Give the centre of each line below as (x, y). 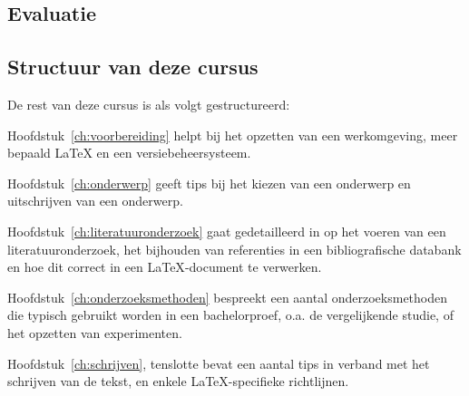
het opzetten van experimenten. (95, 332)
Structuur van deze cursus (133, 67)
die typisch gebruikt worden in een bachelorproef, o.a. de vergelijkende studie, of (230, 315)
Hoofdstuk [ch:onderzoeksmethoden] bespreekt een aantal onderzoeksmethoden (228, 297)
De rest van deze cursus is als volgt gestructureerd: (149, 104)
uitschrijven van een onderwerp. (95, 201)
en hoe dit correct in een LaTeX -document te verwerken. (165, 267)
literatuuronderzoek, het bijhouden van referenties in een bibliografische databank (234, 249)
